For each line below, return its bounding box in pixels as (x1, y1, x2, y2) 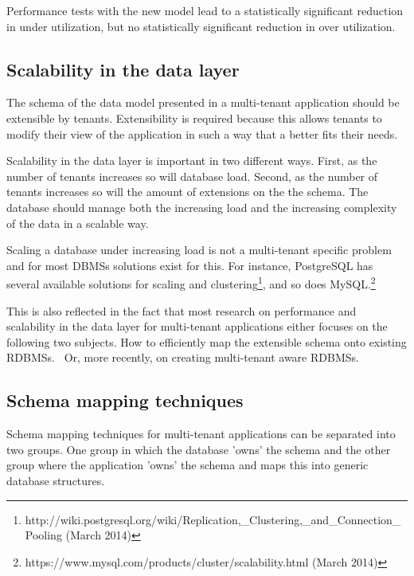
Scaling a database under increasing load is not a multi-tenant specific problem (6, 241, 392, 258)
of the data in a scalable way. (6, 214, 149, 231)
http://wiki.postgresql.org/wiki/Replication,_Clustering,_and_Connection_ (25, 511, 401, 527)
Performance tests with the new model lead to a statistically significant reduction (6, 2, 404, 18)
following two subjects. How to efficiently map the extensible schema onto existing (6, 333, 407, 350)
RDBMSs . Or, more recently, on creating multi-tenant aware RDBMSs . (6, 349, 359, 366)
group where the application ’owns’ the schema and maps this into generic (6, 456, 369, 473)
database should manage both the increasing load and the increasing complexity (6, 198, 397, 215)
